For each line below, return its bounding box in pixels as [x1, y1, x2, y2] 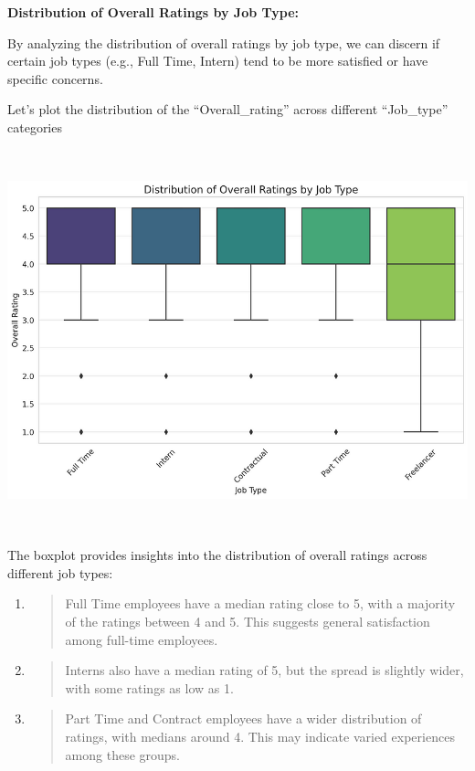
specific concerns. [7, 69, 103, 88]
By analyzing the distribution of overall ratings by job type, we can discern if [7, 33, 440, 52]
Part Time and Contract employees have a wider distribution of [65, 709, 422, 728]
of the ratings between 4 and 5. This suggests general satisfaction [65, 612, 430, 630]
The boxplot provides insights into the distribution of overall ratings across [7, 545, 427, 565]
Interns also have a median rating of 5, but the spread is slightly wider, [65, 660, 464, 680]
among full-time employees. [65, 629, 218, 649]
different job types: [7, 563, 113, 582]
